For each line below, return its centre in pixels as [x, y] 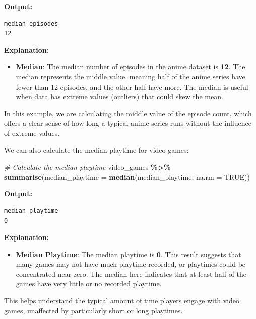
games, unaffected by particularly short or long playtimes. [93, 310]
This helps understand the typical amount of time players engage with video [122, 301]
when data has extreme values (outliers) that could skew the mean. [119, 96]
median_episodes [31, 23]
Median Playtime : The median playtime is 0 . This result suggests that [129, 254]
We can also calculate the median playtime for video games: [97, 150]
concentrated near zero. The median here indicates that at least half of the [131, 273]
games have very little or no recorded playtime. [89, 284]
